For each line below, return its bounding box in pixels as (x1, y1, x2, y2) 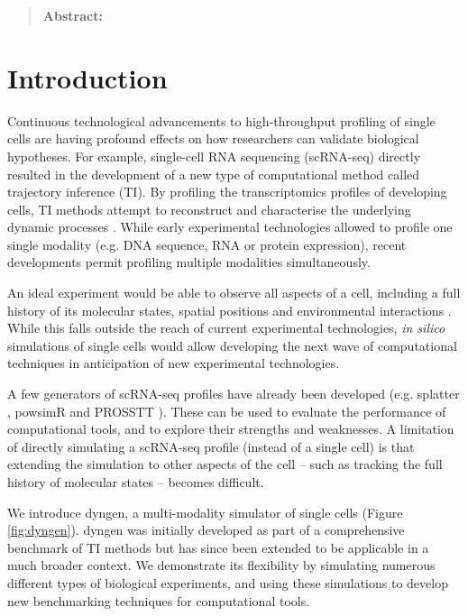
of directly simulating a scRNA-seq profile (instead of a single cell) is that (7, 437, 415, 455)
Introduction (7, 59, 168, 96)
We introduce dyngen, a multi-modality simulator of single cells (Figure (7, 502, 403, 521)
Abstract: (42, 6, 103, 24)
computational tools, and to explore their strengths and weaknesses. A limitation (7, 419, 454, 438)
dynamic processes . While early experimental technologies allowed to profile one (7, 217, 453, 236)
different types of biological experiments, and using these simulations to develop (7, 573, 448, 592)
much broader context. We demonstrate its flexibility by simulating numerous (7, 556, 436, 575)
